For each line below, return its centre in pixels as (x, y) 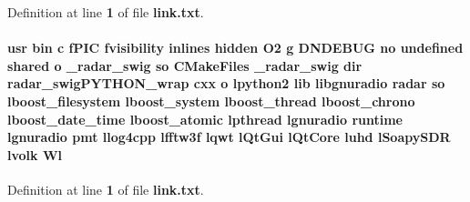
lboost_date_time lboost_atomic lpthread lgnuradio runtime (205, 119)
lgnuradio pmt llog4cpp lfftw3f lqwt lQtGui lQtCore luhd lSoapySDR (229, 137)
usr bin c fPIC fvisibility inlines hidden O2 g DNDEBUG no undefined (235, 48)
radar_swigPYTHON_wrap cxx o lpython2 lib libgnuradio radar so (226, 83)
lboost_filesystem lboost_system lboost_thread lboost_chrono (211, 101)
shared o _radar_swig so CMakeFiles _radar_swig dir (185, 65)
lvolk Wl (35, 154)
